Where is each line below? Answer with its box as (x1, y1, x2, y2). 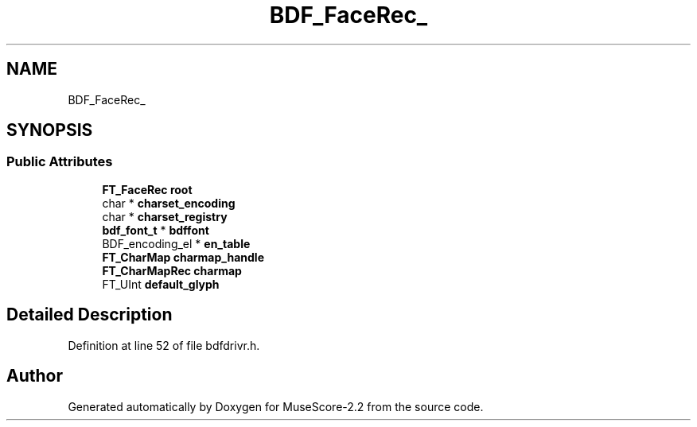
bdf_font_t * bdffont (102, 223, 209, 237)
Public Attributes (6, 153, 113, 170)
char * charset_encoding (102, 196, 236, 210)
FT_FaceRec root (102, 182, 193, 196)
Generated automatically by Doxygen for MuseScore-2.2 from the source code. (68, 399, 484, 413)
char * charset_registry (102, 209, 228, 223)
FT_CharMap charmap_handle (102, 250, 264, 264)
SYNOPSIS (6, 120, 93, 141)
